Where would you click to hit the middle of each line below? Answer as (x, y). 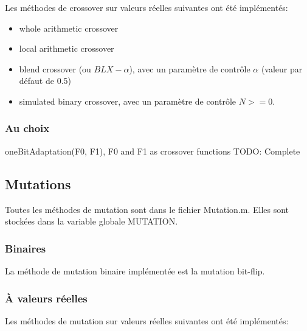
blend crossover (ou (55, 68)
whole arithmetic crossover (69, 28)
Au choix (27, 128)
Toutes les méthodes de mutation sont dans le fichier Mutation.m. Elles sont (147, 209)
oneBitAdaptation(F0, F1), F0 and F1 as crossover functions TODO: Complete (153, 151)
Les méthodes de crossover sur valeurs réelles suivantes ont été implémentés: (147, 7)
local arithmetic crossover (67, 48)
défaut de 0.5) (45, 81)
